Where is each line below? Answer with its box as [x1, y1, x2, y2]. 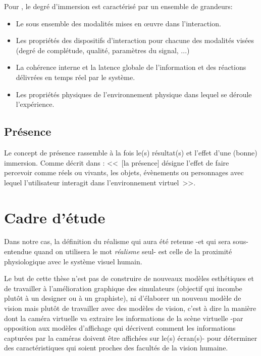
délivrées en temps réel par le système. [16, 71, 135, 82]
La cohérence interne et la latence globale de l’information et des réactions [16, 62, 246, 72]
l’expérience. [16, 99, 55, 109]
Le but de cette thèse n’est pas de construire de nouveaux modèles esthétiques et [4, 273, 254, 284]
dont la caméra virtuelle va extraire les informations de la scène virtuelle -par [4, 312, 243, 323]
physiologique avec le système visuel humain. [4, 256, 142, 266]
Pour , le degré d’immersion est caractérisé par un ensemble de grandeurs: [4, 1, 233, 11]
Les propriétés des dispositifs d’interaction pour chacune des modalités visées [16, 35, 254, 46]
